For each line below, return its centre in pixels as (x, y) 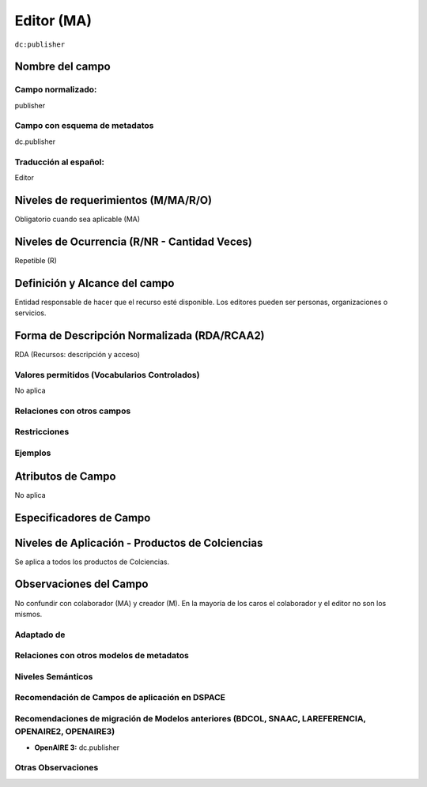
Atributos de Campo (65, 476)
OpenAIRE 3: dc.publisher (77, 747)
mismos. (28, 614)
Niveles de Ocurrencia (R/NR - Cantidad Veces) (133, 241)
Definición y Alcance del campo (94, 283)
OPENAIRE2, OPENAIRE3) (65, 732)
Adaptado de (40, 634)
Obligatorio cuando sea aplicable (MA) (77, 219)
